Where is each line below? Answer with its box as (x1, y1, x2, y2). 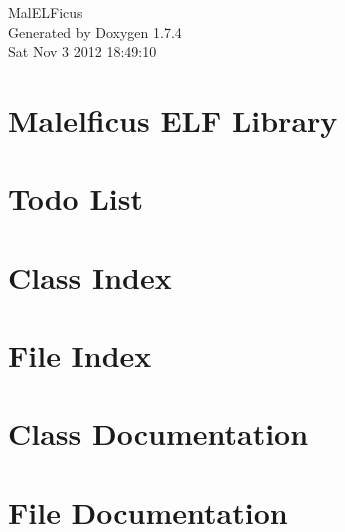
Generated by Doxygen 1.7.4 (8, 21, 182, 42)
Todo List (8, 178, 143, 219)
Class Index (8, 256, 172, 297)
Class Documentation (8, 413, 309, 454)
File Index (8, 335, 152, 376)
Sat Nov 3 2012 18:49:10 (8, 41, 157, 62)
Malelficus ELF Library (8, 99, 338, 140)
